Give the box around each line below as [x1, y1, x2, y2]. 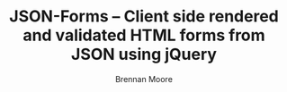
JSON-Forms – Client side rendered [9, 6, 279, 27]
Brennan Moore [115, 73, 173, 84]
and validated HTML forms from [22, 25, 265, 46]
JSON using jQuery [70, 45, 218, 64]
